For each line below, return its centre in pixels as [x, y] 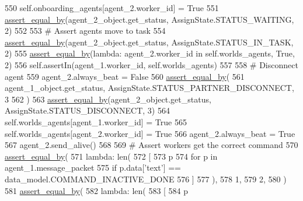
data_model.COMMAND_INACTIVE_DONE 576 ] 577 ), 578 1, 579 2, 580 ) [146, 179]
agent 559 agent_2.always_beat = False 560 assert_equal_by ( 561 [125, 76]
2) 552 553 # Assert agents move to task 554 [85, 31]
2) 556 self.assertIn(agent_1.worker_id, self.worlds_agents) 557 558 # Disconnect [151, 64]
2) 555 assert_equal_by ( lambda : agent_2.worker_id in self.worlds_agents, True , [150, 53]
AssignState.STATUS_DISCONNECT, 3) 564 [87, 110]
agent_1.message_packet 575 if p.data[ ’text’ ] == [93, 167]
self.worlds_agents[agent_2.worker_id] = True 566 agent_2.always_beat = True [150, 133]
